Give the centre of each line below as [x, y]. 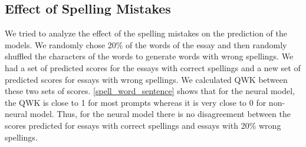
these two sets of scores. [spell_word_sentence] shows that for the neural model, [150, 91]
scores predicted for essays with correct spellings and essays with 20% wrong [143, 125]
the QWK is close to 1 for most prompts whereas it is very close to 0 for [136, 102]
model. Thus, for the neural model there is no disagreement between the [160, 114]
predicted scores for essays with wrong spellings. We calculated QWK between [146, 79]
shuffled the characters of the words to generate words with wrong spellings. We [149, 56]
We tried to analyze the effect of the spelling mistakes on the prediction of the [146, 33]
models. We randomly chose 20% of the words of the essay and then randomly [146, 44]
